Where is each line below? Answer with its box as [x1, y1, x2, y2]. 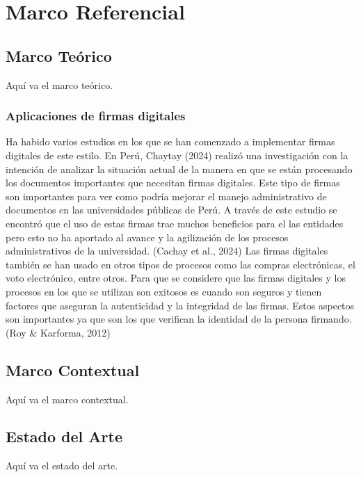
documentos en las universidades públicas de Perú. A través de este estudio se [6, 202, 337, 217]
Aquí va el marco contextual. [6, 391, 129, 406]
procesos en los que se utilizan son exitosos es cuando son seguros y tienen [6, 284, 322, 298]
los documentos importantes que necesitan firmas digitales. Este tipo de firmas [6, 175, 340, 190]
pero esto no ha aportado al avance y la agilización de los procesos [6, 229, 289, 244]
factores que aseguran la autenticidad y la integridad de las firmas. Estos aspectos [6, 298, 355, 312]
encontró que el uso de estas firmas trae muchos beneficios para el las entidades [6, 216, 344, 230]
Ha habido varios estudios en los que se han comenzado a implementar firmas [6, 134, 335, 149]
